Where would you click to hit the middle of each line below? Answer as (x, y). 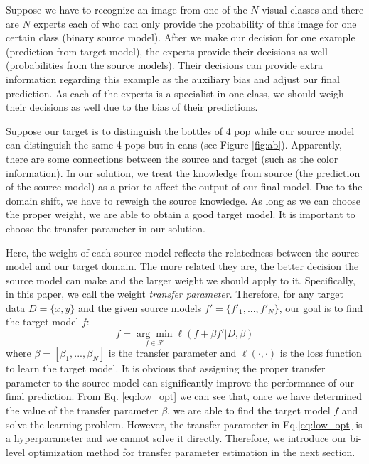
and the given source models (140, 307)
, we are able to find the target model (249, 410)
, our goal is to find (321, 307)
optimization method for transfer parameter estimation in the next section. (192, 452)
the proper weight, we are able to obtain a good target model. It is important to (181, 214)
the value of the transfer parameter (82, 410)
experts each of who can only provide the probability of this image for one (195, 23)
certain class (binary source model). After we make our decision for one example (181, 37)
